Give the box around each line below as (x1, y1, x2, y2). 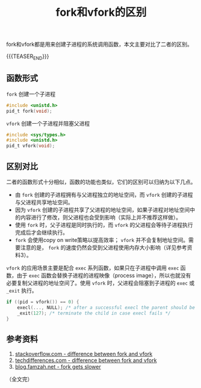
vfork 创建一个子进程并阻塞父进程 (6, 119, 90, 127)
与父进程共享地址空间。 (14, 199, 73, 206)
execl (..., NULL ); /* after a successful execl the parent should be (17, 304, 196, 311)
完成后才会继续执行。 (14, 229, 68, 236)
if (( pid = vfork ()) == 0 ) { (6, 299, 79, 305)
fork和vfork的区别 (55, 5, 147, 19)
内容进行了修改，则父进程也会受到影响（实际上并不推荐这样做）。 (20, 214, 182, 221)
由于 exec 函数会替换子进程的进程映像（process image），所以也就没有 (16, 272, 191, 279)
